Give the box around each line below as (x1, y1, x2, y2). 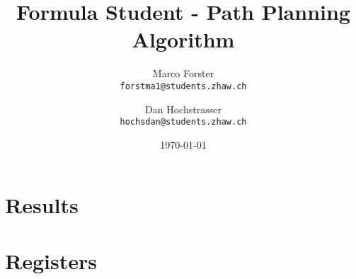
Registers (5, 246, 97, 275)
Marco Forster (152, 66, 214, 81)
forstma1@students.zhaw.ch (120, 81, 247, 91)
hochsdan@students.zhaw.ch (120, 117, 247, 127)
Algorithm (132, 25, 235, 54)
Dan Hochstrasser (145, 101, 222, 116)
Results (5, 190, 79, 220)
